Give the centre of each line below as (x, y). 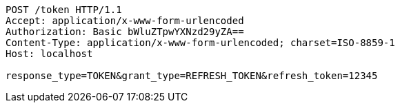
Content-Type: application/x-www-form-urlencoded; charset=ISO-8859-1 (200, 43)
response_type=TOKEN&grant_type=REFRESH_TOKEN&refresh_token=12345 (192, 76)
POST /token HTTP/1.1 (64, 10)
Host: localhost (49, 54)
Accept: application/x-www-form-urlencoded (125, 21)
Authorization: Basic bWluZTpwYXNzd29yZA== (125, 32)
